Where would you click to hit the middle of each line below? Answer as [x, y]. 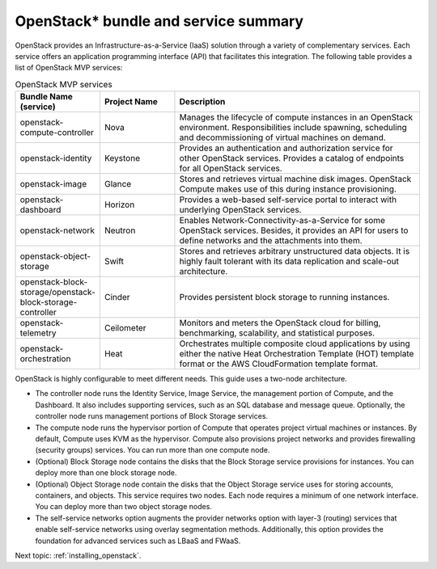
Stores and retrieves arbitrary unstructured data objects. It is [295, 251]
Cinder [117, 297]
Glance [118, 184]
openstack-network [57, 230]
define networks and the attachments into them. [271, 241]
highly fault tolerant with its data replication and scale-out [289, 261]
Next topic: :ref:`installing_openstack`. [78, 555]
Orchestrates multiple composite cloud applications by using [295, 344]
